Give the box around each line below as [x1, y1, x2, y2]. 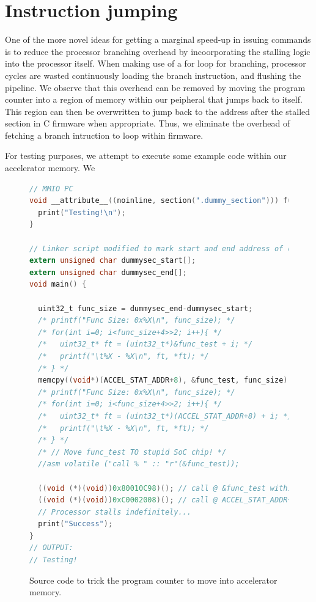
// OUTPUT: [29, 543, 73, 552]
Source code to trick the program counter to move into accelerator [29, 573, 277, 586]
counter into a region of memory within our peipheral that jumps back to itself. [5, 93, 303, 106]
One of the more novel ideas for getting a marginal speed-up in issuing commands [5, 33, 311, 46]
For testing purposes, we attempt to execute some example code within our [5, 149, 287, 162]
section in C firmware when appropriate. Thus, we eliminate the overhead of [5, 117, 290, 130]
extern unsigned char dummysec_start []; [29, 256, 196, 265]
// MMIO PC [29, 184, 73, 193]
